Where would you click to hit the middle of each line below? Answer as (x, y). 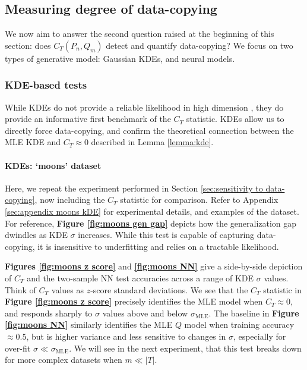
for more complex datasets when (64, 360)
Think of (20, 289)
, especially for (259, 336)
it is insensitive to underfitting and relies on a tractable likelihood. (158, 246)
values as (67, 289)
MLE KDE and (33, 142)
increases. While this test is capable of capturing (166, 235)
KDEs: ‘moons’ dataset (53, 165)
